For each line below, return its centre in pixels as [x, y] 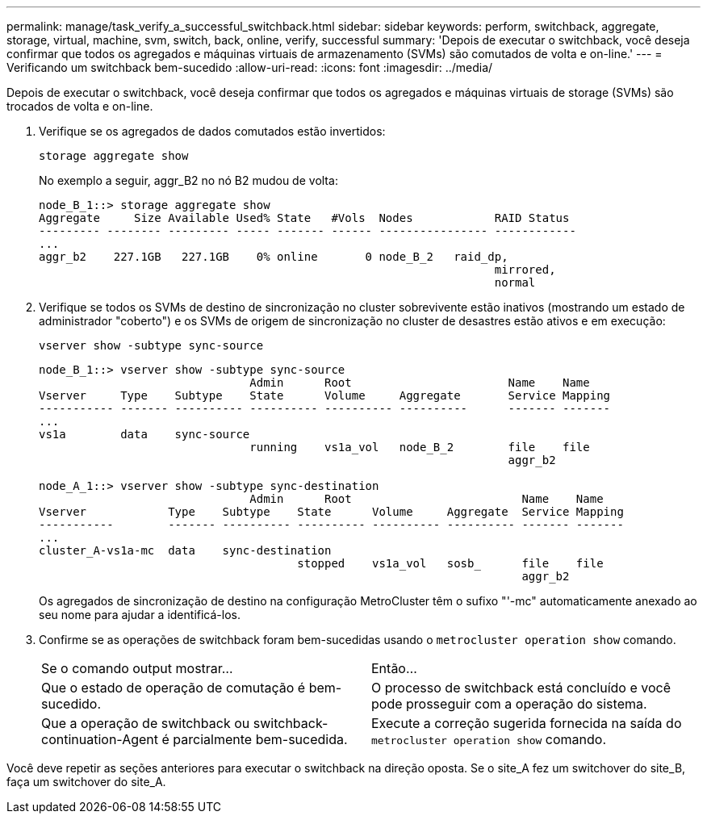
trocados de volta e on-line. [80, 106]
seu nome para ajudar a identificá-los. [140, 615]
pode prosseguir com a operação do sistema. [509, 704]
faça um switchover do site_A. [86, 782]
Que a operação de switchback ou [146, 723]
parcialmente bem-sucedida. [260, 739]
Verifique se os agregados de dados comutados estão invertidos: [212, 131]
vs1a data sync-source [144, 434]
